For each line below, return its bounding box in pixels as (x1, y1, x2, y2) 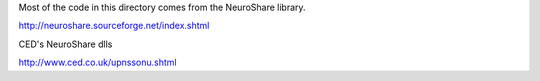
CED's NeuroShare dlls (18, 38, 113, 50)
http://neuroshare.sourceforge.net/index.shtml (18, 20, 210, 32)
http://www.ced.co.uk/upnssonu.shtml (18, 56, 177, 69)
